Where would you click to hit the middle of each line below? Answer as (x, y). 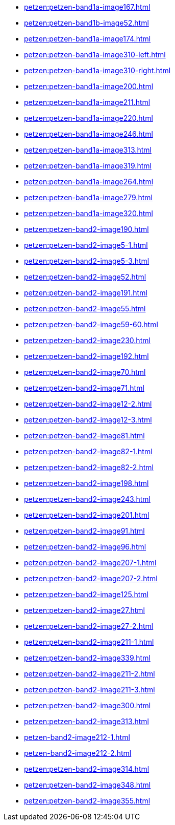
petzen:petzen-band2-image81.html (84, 436)
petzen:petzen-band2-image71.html (84, 388)
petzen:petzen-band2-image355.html (87, 801)
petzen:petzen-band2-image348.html (87, 785)
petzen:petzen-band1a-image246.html (89, 134)
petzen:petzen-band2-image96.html (85, 547)
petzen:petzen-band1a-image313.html (88, 150)
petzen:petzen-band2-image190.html (86, 229)
